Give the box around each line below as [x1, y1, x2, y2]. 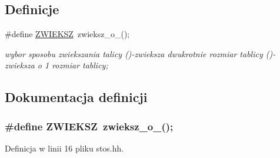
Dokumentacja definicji [5, 88, 148, 106]
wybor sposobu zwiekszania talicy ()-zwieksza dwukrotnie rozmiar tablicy [5, 47, 263, 60]
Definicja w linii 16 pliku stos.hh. [5, 141, 124, 154]
